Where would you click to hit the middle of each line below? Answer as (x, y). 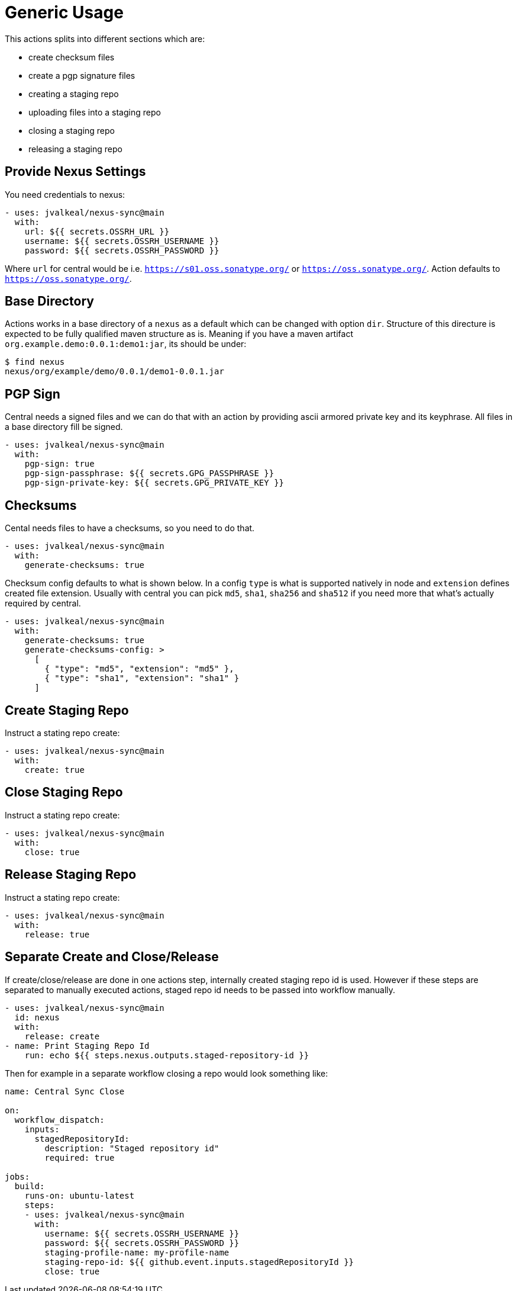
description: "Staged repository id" (132, 1148)
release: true (57, 934)
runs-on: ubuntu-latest (80, 1195)
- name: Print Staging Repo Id (77, 1046)
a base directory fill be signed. (64, 427)
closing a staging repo (72, 130)
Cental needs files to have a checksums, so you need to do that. (130, 528)
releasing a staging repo (75, 149)
